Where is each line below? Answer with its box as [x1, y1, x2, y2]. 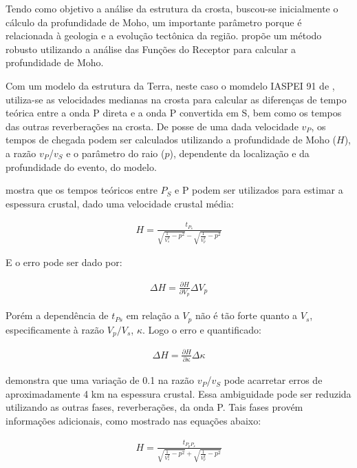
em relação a [126, 308, 180, 323]
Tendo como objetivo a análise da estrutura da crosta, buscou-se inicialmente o [6, 1, 338, 15]
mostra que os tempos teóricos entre [6, 183, 158, 197]
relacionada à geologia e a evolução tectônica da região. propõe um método [6, 28, 322, 43]
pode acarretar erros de [224, 373, 323, 387]
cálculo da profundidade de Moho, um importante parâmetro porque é [6, 14, 302, 29]
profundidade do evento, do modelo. [6, 159, 157, 174]
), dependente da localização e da [169, 145, 310, 160]
